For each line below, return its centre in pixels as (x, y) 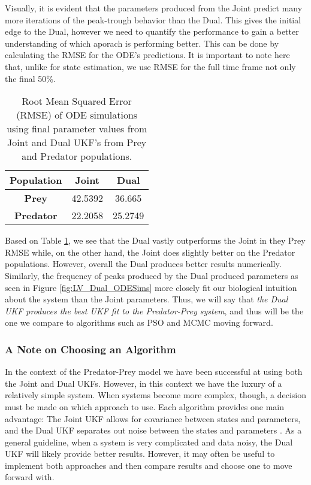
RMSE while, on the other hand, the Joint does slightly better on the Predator (150, 252)
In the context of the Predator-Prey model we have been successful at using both (154, 372)
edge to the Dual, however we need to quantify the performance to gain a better (152, 31)
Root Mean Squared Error (77, 101)
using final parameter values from (77, 129)
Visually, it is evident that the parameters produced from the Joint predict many (154, 8)
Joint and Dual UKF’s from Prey (77, 143)
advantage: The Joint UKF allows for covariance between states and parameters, (153, 418)
